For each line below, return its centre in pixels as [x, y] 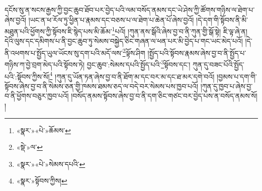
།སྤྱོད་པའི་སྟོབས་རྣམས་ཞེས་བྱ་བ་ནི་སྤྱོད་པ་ [197, 53]
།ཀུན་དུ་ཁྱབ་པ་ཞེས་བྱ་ [227, 86]
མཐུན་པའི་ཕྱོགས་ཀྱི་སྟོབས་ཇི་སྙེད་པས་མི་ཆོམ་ [58, 31]
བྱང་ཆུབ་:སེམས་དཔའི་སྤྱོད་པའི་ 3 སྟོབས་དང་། [139, 64]
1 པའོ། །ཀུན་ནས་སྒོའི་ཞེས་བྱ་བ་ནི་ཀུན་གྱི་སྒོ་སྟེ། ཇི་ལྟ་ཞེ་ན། [180, 30]
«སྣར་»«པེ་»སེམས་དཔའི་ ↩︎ [51, 164]
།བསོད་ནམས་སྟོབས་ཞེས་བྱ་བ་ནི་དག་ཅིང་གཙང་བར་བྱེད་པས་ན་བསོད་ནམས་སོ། [164, 96]
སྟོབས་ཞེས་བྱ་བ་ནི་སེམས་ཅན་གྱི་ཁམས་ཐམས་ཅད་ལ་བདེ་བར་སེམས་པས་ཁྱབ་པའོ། [101, 86]
